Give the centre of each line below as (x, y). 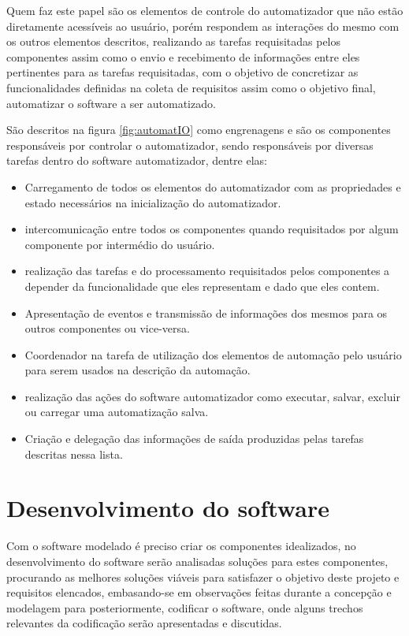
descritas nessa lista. (74, 454)
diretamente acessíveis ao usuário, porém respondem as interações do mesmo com (203, 26)
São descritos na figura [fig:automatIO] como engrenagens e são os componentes (199, 130)
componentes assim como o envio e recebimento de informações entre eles (183, 56)
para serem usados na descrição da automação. (138, 370)
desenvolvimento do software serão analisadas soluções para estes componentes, (197, 561)
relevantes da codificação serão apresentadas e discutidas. (144, 623)
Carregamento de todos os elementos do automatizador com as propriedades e (213, 186)
